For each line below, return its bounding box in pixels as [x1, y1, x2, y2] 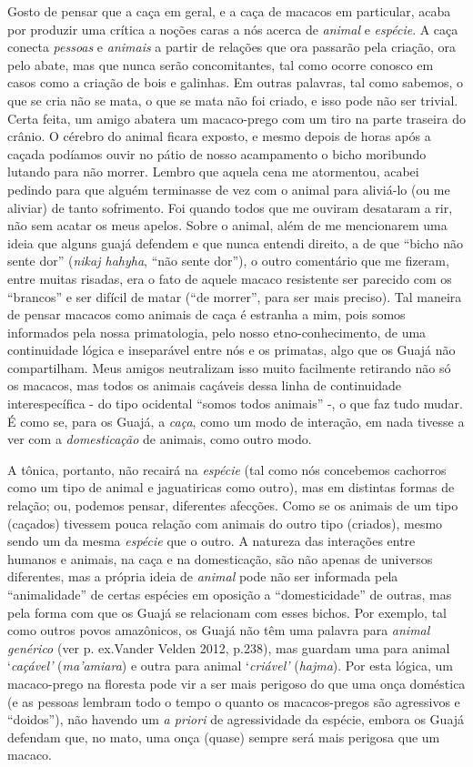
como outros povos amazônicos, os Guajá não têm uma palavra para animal [7, 621, 430, 640]
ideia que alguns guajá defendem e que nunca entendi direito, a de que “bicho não [7, 233, 464, 252]
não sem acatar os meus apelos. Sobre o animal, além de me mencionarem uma [7, 216, 448, 235]
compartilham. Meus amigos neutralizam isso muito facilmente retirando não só [7, 358, 451, 377]
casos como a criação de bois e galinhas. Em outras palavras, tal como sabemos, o [7, 73, 463, 92]
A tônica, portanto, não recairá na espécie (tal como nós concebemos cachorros [7, 459, 447, 479]
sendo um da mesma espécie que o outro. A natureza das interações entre [7, 531, 416, 550]
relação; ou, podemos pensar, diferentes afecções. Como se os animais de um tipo [7, 496, 458, 515]
